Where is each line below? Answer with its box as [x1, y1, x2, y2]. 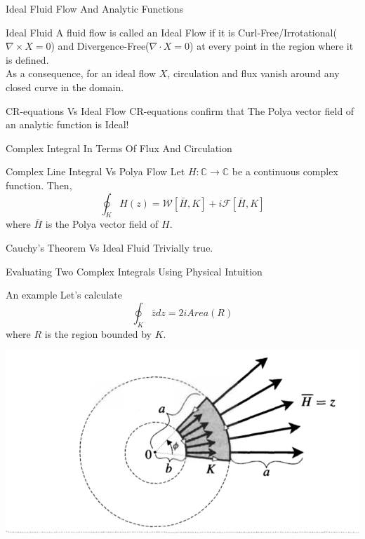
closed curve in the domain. [6, 79, 124, 94]
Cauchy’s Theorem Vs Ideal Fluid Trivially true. [6, 240, 213, 254]
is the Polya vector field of [45, 217, 159, 231]
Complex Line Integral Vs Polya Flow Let [6, 164, 185, 179]
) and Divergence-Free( [51, 39, 150, 53]
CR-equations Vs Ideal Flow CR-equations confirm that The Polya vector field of [6, 103, 354, 118]
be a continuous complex [232, 164, 338, 179]
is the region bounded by [44, 326, 152, 341]
